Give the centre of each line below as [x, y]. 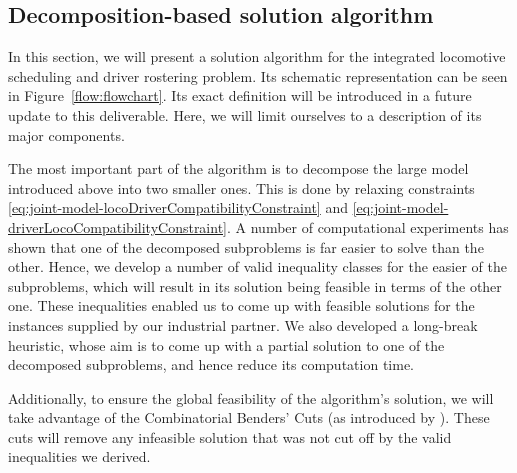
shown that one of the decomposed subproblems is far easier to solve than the [246, 246]
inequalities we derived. [79, 456]
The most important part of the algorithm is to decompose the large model [238, 168]
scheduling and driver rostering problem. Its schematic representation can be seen [258, 75]
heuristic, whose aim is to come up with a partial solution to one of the [226, 344]
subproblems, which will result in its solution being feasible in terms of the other [255, 285]
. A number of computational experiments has [368, 226]
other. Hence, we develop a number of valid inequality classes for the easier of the [257, 266]
